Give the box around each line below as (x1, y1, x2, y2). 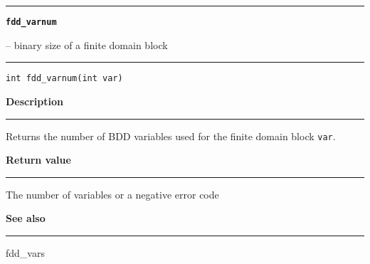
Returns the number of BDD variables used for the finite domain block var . (6, 128, 336, 143)
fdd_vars (6, 245, 45, 260)
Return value (6, 152, 71, 167)
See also (6, 211, 46, 226)
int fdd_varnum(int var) (6, 73, 123, 84)
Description (6, 93, 64, 108)
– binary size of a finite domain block (6, 37, 168, 52)
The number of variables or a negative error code (6, 186, 219, 201)
